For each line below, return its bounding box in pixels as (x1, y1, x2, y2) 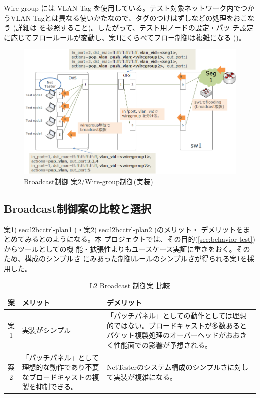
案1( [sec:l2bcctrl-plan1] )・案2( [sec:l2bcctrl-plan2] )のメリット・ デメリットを (4, 224, 243, 234)
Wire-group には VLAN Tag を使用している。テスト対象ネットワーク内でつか (4, 3, 255, 13)
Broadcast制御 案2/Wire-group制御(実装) (24, 176, 153, 186)
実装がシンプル (22, 325, 71, 335)
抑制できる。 (36, 381, 78, 392)
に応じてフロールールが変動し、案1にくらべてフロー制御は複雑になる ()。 (4, 32, 246, 42)
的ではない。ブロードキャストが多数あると (106, 320, 247, 330)
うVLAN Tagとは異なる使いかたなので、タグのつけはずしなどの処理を (4, 12, 234, 23)
